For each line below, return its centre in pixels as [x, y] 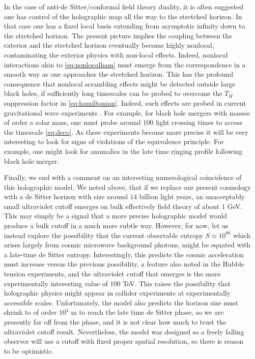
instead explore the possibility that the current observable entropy [104, 235]
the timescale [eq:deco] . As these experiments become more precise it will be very [126, 132]
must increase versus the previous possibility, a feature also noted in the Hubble [124, 264]
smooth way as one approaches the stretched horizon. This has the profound [119, 74]
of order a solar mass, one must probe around [72, 122]
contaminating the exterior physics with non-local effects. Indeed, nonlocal [116, 54]
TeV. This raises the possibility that [177, 283]
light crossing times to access [199, 122]
